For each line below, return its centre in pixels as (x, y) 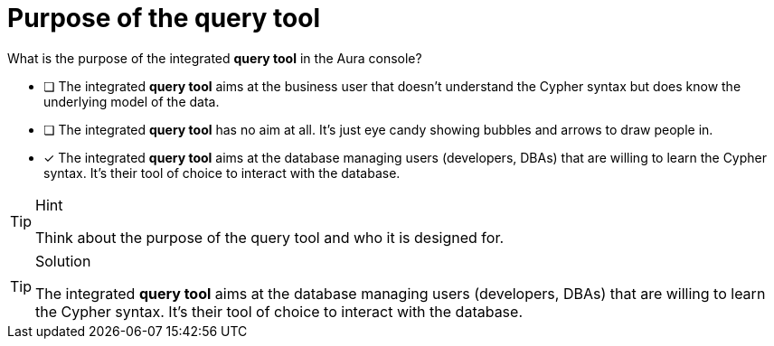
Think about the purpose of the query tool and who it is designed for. (270, 237)
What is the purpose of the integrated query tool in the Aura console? (215, 58)
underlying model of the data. (132, 101)
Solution (63, 261)
